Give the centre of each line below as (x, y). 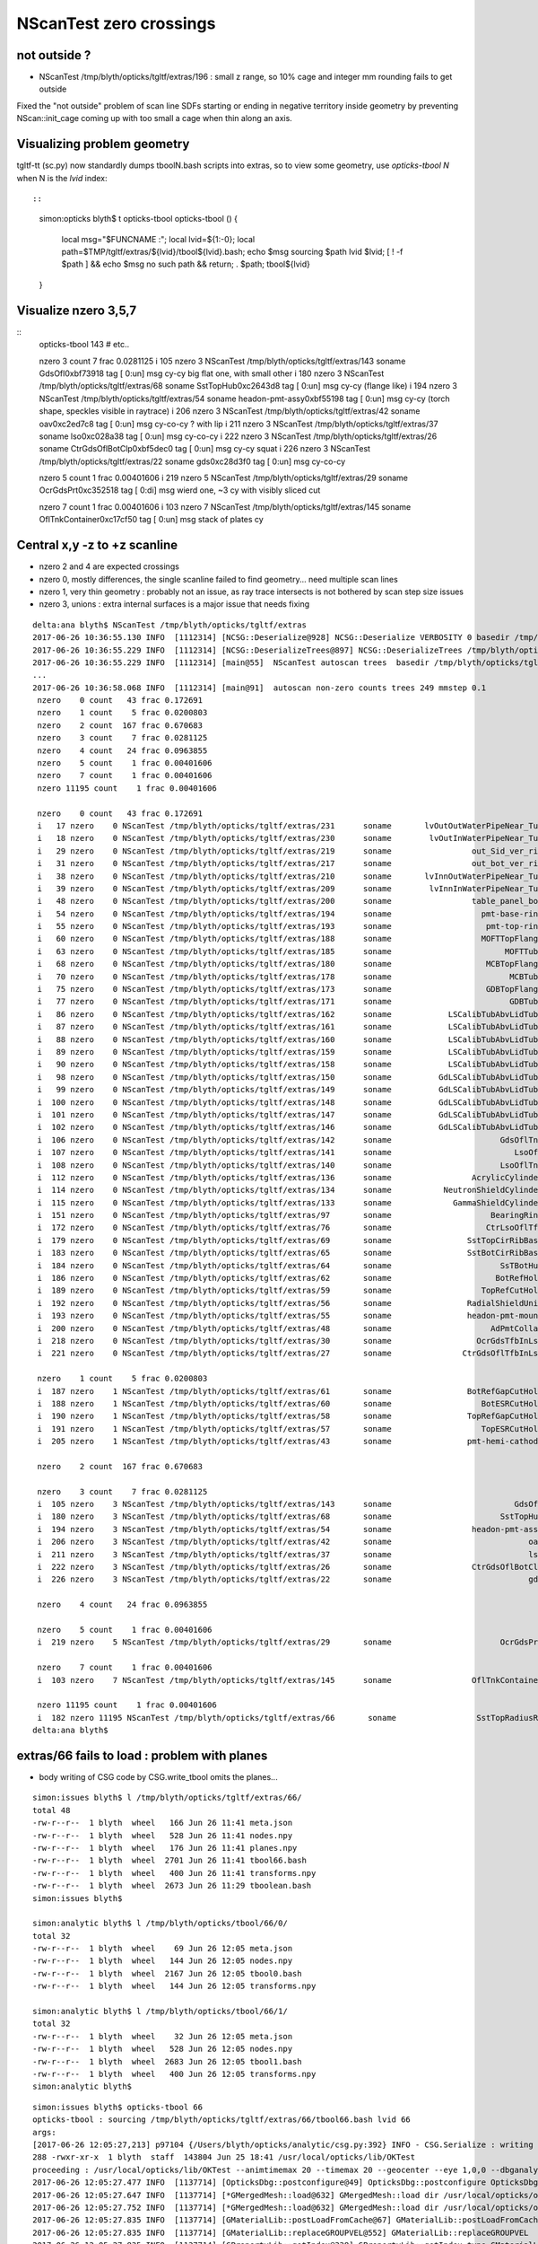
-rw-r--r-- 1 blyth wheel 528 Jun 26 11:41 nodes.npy (163, 1835)
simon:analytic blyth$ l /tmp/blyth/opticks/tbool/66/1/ (161, 2012)
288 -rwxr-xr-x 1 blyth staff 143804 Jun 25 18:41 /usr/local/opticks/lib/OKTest (224, 2157)
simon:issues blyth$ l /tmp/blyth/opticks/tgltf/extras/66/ (167, 1798)
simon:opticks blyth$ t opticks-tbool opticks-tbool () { (138, 219)
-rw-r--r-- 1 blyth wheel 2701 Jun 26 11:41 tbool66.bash (169, 1861)
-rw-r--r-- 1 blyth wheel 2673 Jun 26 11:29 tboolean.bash (172, 1886)
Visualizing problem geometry (103, 144)
